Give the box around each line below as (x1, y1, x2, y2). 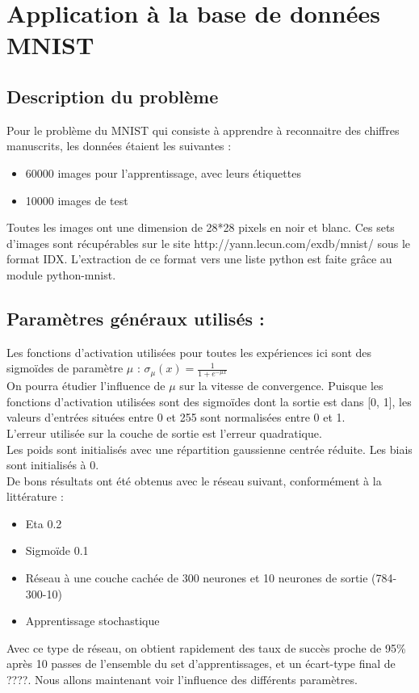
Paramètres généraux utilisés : (6, 305, 265, 330)
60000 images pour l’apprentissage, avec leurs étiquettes (25, 164, 301, 181)
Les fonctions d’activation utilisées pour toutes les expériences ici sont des (6, 343, 372, 360)
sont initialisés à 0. (6, 456, 99, 473)
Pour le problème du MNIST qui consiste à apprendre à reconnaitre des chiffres (6, 121, 400, 138)
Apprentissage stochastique (25, 612, 160, 629)
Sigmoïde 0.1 (25, 542, 89, 559)
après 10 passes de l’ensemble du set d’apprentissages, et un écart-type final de (6, 655, 396, 672)
